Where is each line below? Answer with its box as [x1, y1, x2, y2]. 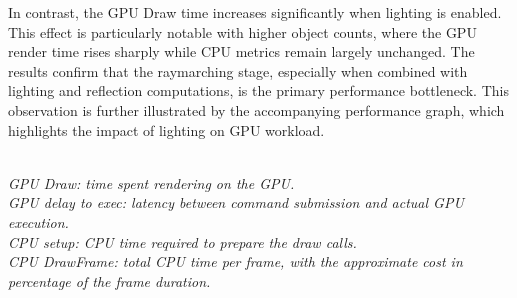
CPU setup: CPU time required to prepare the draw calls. [8, 231, 357, 252]
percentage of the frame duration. [8, 270, 211, 291]
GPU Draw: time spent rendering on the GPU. [8, 172, 295, 193]
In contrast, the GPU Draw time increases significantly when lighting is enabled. [8, 2, 502, 22]
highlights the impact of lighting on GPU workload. [8, 119, 325, 140]
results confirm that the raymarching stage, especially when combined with [8, 60, 468, 81]
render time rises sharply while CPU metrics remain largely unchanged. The [8, 41, 475, 62]
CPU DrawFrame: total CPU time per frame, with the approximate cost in [8, 251, 463, 272]
